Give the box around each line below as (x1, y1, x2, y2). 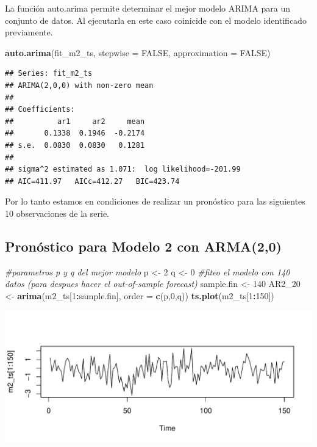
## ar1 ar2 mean (5, 117, 145, 126)
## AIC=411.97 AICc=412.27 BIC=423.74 (5, 176, 180, 186)
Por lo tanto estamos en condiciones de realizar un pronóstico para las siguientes (5, 195, 305, 208)
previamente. (5, 26, 53, 38)
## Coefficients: (5, 105, 75, 114)
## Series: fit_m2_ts (5, 69, 93, 78)
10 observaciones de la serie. (5, 206, 109, 219)
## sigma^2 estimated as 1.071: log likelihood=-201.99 (5, 165, 241, 174)
